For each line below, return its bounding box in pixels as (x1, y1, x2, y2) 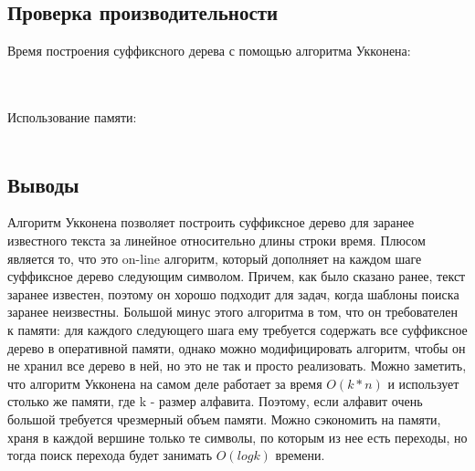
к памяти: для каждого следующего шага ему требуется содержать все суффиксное (7, 319, 468, 339)
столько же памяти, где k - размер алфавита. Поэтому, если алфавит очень (7, 392, 423, 411)
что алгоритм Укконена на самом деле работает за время (7, 373, 322, 392)
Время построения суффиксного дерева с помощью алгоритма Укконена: (7, 41, 411, 60)
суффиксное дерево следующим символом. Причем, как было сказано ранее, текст (7, 267, 466, 286)
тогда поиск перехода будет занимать (7, 445, 213, 465)
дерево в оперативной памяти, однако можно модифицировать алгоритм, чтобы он (7, 338, 466, 357)
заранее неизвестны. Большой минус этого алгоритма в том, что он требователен (7, 302, 459, 321)
